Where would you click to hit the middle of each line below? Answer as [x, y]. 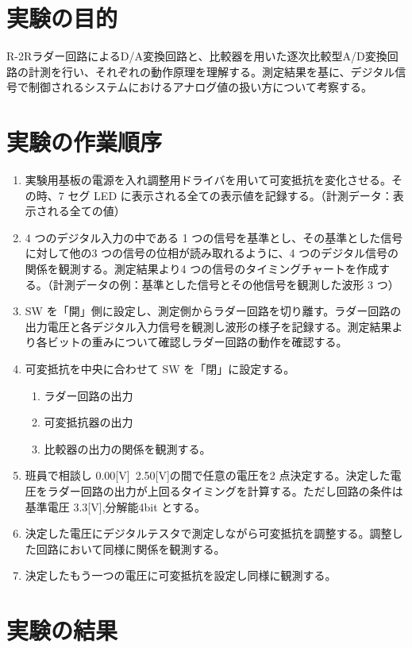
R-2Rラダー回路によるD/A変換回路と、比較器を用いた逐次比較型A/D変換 [197, 56]
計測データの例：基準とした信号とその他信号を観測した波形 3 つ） [226, 284]
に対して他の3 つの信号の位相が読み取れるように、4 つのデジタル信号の [212, 253]
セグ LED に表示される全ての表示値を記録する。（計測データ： [230, 195]
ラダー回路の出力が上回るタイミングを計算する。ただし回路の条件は [225, 490]
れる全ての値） [86, 211]
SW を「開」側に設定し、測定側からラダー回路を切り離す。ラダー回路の [213, 311]
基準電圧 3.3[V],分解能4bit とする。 [115, 506]
